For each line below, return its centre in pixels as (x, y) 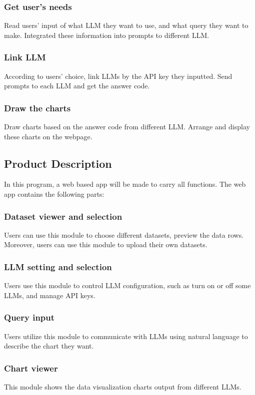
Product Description (58, 163)
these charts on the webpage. (48, 136)
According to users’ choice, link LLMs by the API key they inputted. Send (118, 76)
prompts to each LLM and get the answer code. (77, 86)
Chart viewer (31, 368)
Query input (29, 317)
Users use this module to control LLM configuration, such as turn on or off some (127, 285)
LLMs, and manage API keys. (50, 295)
